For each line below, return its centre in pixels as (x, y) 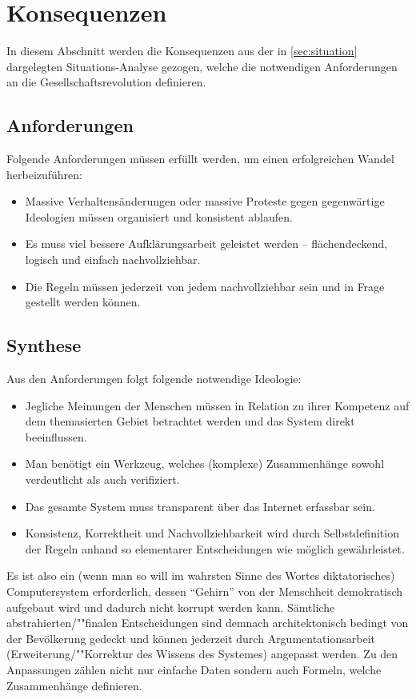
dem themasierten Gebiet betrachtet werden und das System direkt (190, 421)
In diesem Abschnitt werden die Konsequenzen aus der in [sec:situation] (182, 51)
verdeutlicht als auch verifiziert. (102, 479)
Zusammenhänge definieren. (74, 685)
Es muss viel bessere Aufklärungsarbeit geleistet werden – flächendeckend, (206, 244)
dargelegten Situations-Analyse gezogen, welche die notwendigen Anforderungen (202, 66)
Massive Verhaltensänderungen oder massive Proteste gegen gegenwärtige (205, 201)
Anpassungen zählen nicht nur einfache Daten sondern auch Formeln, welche (194, 669)
